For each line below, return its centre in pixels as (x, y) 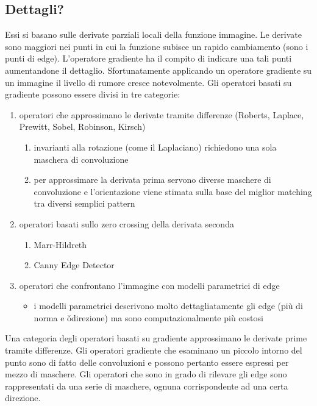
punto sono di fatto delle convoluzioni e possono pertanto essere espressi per (147, 362)
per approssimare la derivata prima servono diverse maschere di (152, 180)
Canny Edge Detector (74, 265)
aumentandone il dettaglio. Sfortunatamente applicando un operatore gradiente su (158, 70)
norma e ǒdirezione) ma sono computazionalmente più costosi (148, 317)
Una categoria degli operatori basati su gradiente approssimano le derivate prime (156, 338)
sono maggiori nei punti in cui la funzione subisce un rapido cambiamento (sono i (157, 46)
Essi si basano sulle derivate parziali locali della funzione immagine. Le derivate (153, 34)
